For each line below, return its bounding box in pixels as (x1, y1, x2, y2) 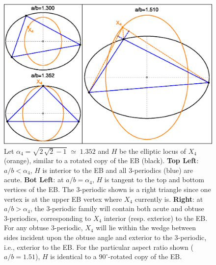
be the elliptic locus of (119, 145, 186, 156)
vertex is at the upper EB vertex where (4, 193, 122, 204)
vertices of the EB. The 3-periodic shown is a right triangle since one (4, 184, 211, 194)
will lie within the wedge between (96, 222, 196, 233)
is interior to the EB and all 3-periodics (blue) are (42, 165, 193, 175)
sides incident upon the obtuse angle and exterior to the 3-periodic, (4, 232, 207, 242)
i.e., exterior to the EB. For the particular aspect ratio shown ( (4, 241, 193, 252)
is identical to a (50, 251, 97, 262)
